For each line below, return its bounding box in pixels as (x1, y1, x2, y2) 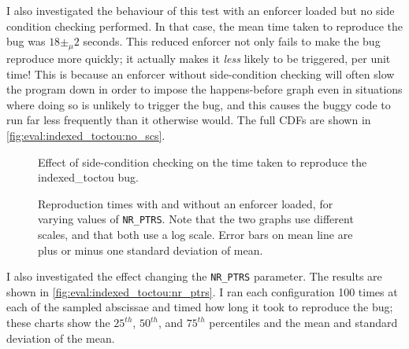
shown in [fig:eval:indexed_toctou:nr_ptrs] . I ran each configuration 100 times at (6, 283, 398, 299)
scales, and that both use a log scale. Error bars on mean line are (38, 226, 353, 242)
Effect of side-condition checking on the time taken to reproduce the (38, 153, 367, 170)
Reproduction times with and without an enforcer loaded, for (38, 195, 333, 211)
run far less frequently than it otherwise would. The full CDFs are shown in (6, 112, 371, 128)
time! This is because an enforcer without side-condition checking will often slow (6, 65, 395, 82)
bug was (6, 33, 46, 50)
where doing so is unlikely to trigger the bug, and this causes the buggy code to (6, 96, 391, 112)
